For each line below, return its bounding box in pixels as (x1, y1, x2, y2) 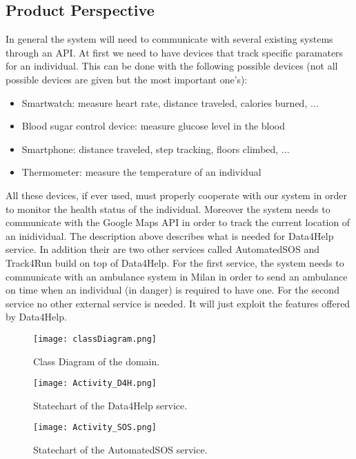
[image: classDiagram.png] (33, 334, 157, 344)
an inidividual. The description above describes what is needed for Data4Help (6, 228, 334, 243)
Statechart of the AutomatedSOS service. (33, 442, 208, 457)
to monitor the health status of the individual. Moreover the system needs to (6, 201, 330, 216)
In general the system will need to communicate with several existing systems (6, 32, 333, 46)
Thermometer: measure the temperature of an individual (21, 165, 261, 179)
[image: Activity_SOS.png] (33, 422, 157, 433)
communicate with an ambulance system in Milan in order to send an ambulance (6, 269, 348, 283)
